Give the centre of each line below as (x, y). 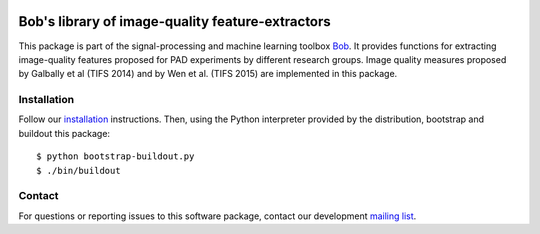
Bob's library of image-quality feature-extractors (175, 21)
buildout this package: (64, 133)
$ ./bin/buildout (78, 170)
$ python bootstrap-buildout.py (115, 156)
